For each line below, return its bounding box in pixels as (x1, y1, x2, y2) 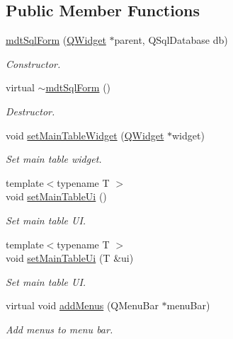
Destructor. (6, 103, 55, 118)
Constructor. (6, 56, 61, 71)
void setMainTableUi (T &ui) (6, 251, 134, 265)
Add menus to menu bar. (6, 321, 113, 336)
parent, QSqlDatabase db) (114, 33, 228, 47)
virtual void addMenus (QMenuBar (6, 298, 159, 313)
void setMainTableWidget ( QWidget (6, 127, 164, 142)
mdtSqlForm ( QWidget (6, 33, 106, 47)
